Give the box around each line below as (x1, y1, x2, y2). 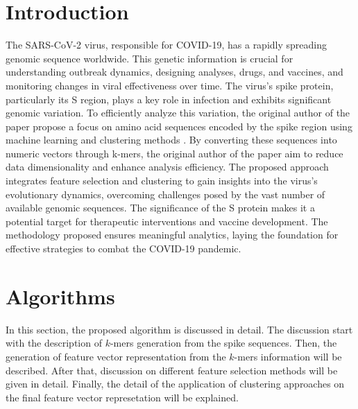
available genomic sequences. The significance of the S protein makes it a (6, 200, 315, 215)
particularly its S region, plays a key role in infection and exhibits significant (6, 92, 332, 106)
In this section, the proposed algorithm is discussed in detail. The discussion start (6, 322, 353, 336)
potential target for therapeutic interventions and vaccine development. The (6, 214, 328, 228)
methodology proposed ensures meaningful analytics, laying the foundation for (6, 227, 339, 242)
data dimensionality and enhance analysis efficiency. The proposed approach (6, 159, 329, 174)
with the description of (6, 336, 102, 350)
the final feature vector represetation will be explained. (6, 390, 239, 404)
